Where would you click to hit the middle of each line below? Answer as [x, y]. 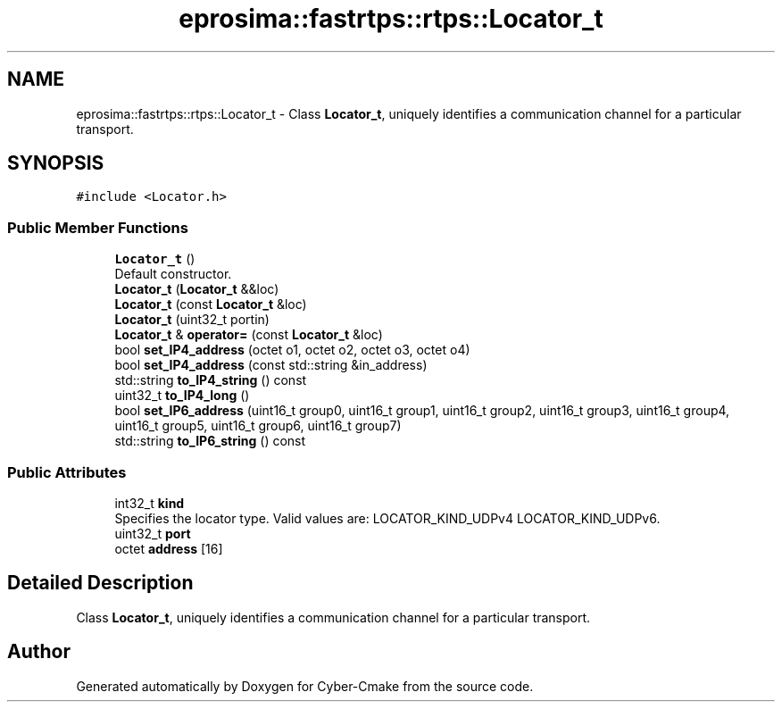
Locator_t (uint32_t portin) [192, 320]
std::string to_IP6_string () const [210, 441]
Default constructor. [173, 274]
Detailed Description [100, 583]
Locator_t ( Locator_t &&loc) [197, 289]
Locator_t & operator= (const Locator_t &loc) [249, 335]
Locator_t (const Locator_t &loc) [211, 304]
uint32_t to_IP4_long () [182, 396]
